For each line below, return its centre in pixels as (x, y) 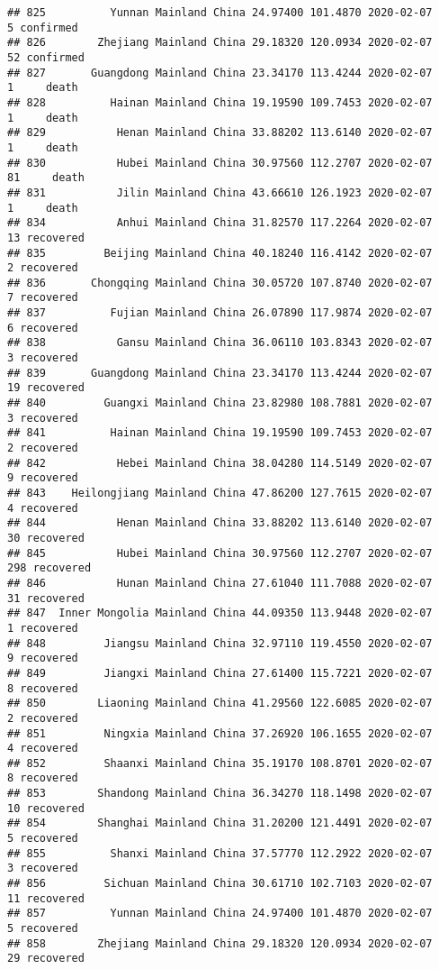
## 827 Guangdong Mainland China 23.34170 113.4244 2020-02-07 (220, 73)
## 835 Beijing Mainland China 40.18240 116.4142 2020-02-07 (220, 253)
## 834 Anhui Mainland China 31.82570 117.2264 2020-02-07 (220, 223)
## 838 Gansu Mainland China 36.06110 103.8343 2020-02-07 (220, 343)
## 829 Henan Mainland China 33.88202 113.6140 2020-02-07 (220, 133)
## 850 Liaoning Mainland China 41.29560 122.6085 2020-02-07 (220, 704)
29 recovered (46, 959)
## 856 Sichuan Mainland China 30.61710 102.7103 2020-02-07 (220, 884)
